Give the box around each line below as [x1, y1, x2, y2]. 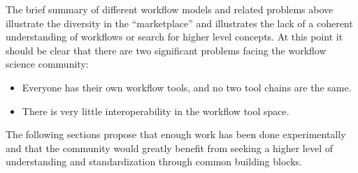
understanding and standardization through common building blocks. [6, 154, 302, 169]
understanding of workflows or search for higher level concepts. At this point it [6, 29, 343, 44]
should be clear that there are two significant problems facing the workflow [6, 43, 327, 57]
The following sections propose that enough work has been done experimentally [6, 127, 346, 142]
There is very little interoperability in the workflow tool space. [22, 103, 289, 118]
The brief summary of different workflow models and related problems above [6, 2, 334, 16]
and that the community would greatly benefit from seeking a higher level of [6, 140, 334, 155]
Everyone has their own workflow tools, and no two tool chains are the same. [22, 80, 352, 94]
